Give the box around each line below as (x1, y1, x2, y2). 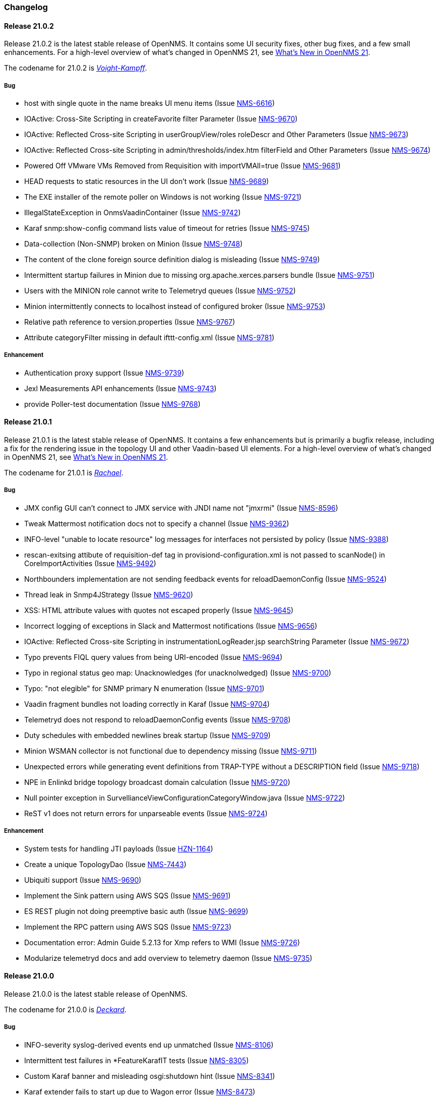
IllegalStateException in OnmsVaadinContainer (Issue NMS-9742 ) (24, 208, 241, 217)
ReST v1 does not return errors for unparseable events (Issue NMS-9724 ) (24, 809, 268, 818)
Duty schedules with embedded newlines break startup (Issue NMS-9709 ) (24, 730, 271, 740)
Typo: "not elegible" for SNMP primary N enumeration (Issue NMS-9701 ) (24, 684, 265, 693)
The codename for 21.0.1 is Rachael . (4, 468, 123, 477)
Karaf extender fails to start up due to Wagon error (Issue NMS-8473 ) (24, 1087, 256, 1096)
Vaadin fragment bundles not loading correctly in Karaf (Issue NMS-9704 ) (24, 699, 270, 708)
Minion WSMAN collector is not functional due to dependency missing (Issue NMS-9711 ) (24, 746, 317, 755)
